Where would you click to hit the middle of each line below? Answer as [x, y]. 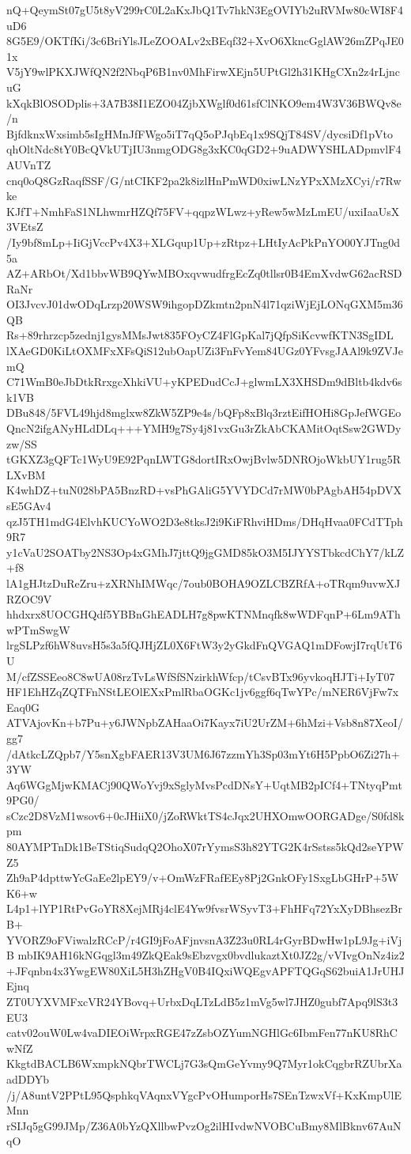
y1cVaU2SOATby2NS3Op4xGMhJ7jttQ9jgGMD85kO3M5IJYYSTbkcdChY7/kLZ [205, 552]
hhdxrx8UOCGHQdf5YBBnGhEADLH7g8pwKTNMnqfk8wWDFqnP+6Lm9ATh [204, 614]
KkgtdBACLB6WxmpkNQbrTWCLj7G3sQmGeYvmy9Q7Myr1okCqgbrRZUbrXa [204, 1063]
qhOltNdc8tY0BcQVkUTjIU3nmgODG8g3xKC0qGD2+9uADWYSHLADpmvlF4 [204, 149]
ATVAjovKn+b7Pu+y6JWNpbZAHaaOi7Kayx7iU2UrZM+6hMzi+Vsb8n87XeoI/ [205, 723]
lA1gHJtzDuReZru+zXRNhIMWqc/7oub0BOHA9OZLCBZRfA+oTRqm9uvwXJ [204, 583]
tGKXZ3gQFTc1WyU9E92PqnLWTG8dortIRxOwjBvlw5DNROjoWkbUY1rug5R [204, 459]
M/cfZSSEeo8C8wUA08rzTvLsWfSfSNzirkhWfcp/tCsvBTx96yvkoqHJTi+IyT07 [201, 676]
